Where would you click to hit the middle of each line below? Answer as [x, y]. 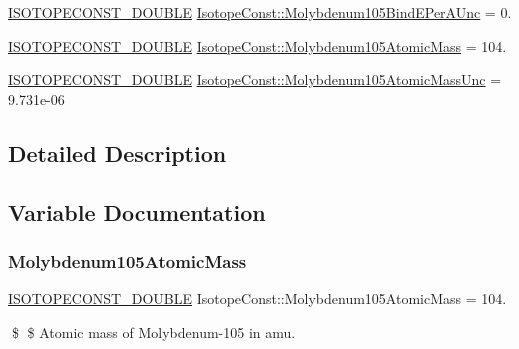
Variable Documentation [137, 211]
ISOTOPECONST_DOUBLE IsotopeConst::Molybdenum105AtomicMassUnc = [255, 79]
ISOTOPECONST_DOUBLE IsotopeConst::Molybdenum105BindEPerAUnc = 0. [260, 12]
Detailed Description [117, 152]
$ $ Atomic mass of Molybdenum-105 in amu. [153, 331]
